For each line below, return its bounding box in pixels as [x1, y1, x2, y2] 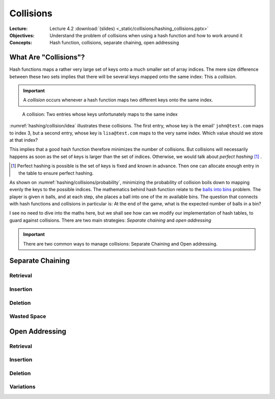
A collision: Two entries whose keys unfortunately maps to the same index [22, 111, 178, 117]
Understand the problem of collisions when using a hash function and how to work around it [49, 32, 243, 38]
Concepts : [9, 40, 33, 46]
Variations [9, 383, 36, 390]
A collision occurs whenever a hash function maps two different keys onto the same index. [23, 97, 213, 103]
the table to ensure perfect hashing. [18, 170, 94, 176]
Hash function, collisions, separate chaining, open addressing [49, 40, 179, 46]
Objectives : [9, 32, 35, 38]
